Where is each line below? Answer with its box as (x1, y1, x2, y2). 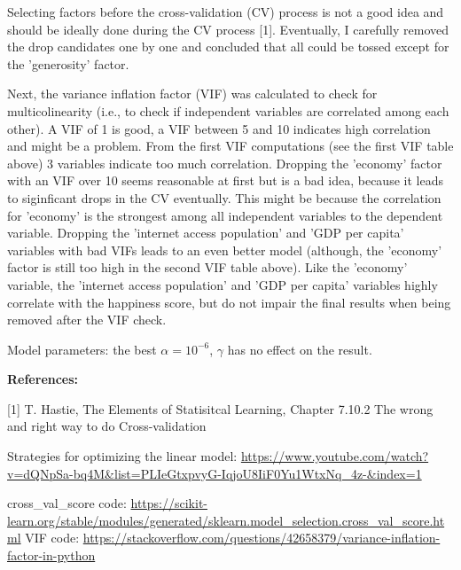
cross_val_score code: (7, 494, 127, 512)
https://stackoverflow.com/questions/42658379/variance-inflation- (82, 528, 441, 547)
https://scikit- (130, 494, 207, 512)
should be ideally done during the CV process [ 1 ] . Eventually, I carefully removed (7, 20, 449, 38)
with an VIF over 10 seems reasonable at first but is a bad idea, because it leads (7, 171, 443, 190)
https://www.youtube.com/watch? (240, 447, 429, 465)
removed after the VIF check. (7, 310, 167, 329)
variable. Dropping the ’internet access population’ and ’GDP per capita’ (7, 223, 404, 242)
